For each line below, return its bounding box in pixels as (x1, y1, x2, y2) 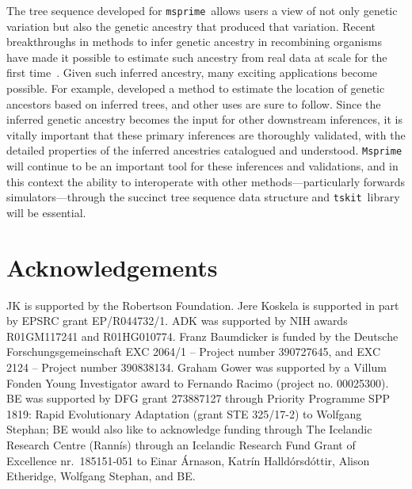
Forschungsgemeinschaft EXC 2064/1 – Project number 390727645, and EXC (6, 343, 381, 360)
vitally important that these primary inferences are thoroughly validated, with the (6, 126, 406, 143)
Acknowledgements (6, 250, 218, 283)
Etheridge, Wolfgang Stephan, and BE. (6, 468, 196, 484)
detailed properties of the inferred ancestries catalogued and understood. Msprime (6, 142, 402, 159)
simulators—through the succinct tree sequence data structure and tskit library (6, 189, 400, 205)
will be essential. (6, 204, 86, 220)
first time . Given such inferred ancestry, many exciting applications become (6, 64, 378, 81)
